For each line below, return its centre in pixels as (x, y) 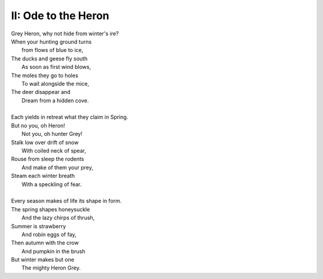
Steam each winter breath (43, 176)
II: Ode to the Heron (60, 16)
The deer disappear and (41, 92)
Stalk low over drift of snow (45, 142)
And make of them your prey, (58, 167)
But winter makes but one (43, 260)
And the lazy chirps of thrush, (58, 218)
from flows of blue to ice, (53, 50)
